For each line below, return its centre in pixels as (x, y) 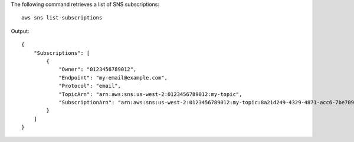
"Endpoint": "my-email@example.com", (113, 77)
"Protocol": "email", (90, 86)
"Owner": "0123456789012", (98, 70)
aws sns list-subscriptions (62, 18)
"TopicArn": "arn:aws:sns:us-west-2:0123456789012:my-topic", (150, 94)
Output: (20, 31)
